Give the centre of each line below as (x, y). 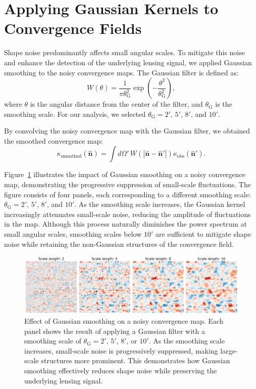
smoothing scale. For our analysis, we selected (75, 114)
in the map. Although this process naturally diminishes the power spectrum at (125, 224)
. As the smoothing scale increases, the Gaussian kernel (160, 204)
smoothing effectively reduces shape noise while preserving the (121, 371)
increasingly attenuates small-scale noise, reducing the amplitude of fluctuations (127, 214)
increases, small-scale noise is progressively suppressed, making (121, 350)
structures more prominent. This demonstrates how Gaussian (136, 360)
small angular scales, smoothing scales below (73, 234)
